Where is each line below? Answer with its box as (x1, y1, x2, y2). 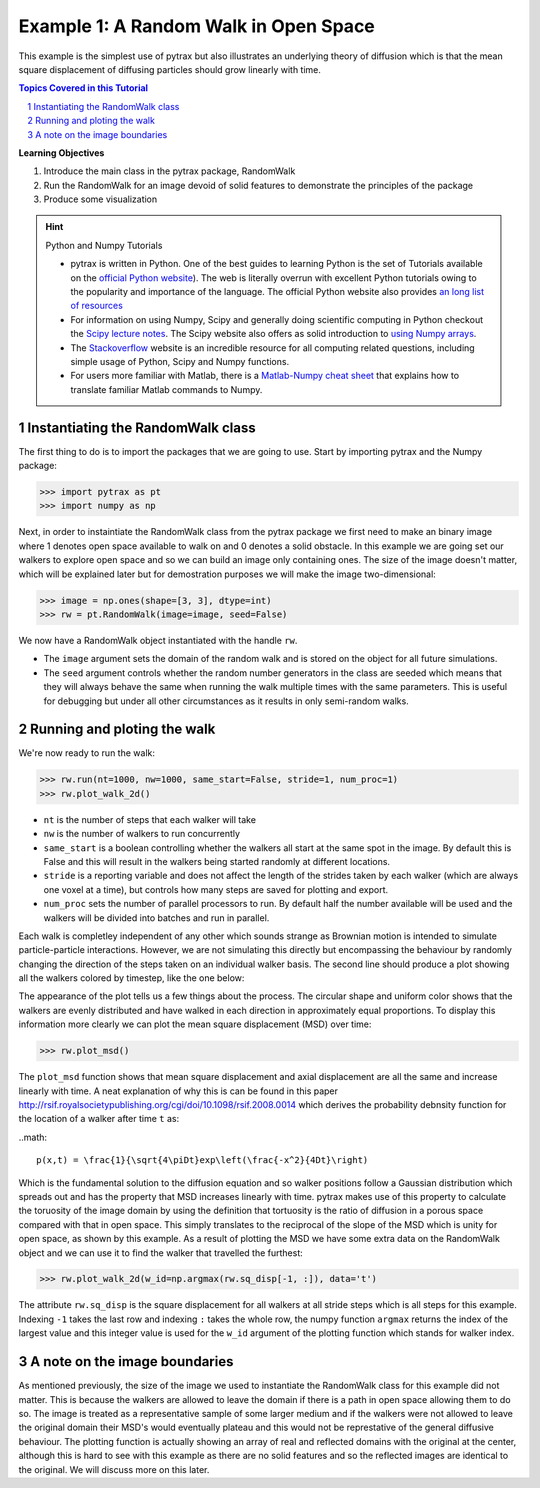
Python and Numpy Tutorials (45, 239, 163, 251)
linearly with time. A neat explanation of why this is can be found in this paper (18, 1085, 339, 1097)
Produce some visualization (43, 193, 158, 205)
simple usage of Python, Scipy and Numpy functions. (70, 355, 290, 367)
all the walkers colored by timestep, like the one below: (18, 972, 245, 984)
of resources (70, 300, 124, 312)
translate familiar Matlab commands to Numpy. (70, 383, 263, 395)
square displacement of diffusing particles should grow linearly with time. (18, 63, 322, 75)
